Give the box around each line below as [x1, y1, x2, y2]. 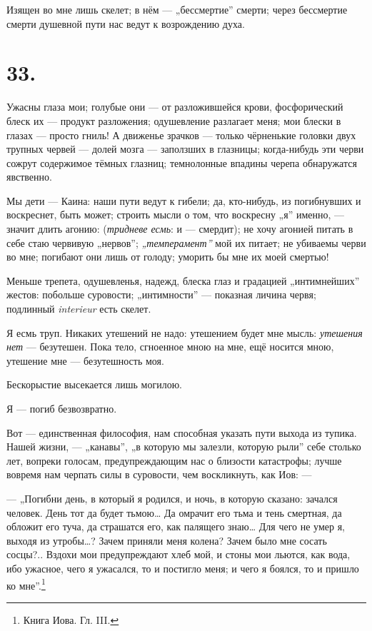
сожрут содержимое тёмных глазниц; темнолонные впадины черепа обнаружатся [6, 155, 357, 170]
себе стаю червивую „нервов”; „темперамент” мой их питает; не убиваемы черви [6, 235, 366, 250]
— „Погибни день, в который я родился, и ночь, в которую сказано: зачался [6, 490, 338, 505]
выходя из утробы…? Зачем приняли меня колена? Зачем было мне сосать [6, 532, 327, 547]
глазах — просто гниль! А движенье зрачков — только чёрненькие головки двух [6, 127, 356, 142]
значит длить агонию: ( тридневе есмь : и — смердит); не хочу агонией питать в [6, 221, 353, 236]
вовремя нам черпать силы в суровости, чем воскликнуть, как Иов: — [6, 467, 312, 482]
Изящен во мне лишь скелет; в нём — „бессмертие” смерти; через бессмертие [6, 2, 348, 16]
